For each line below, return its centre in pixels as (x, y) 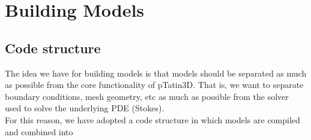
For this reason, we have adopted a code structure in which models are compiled (152, 119)
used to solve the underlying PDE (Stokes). (85, 108)
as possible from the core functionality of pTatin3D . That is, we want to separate (154, 85)
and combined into (39, 131)
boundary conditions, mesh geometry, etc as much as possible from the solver (147, 96)
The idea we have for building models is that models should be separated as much (156, 73)
